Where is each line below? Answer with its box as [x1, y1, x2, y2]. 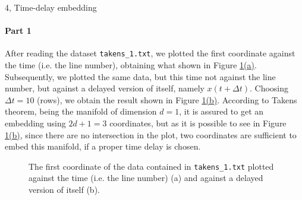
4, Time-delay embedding [5, 1, 97, 13]
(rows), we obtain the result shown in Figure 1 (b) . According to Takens [37, 93, 297, 106]
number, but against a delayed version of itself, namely [5, 82, 205, 94]
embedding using [5, 117, 66, 129]
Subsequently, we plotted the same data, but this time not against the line [5, 70, 276, 82]
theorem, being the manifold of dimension [5, 105, 157, 118]
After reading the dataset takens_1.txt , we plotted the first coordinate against [5, 47, 295, 59]
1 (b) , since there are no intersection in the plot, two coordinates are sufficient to [5, 128, 297, 141]
